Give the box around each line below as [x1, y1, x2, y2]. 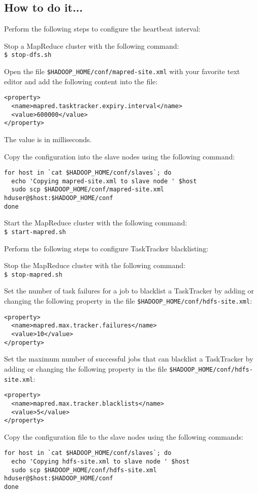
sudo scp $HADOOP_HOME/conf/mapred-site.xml [11, 186, 164, 193]
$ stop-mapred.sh [4, 271, 62, 278]
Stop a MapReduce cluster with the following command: [4, 40, 179, 51]
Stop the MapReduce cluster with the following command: [4, 260, 185, 271]
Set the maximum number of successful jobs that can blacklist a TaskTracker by [4, 353, 253, 364]
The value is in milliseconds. [4, 134, 92, 144]
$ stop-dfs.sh [4, 51, 52, 59]
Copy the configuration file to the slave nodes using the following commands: [4, 431, 243, 442]
